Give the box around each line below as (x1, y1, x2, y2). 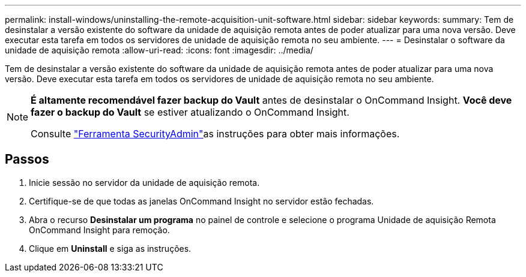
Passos (5, 152, 49, 167)
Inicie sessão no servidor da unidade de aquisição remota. (29, 177, 260, 188)
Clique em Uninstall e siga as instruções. (29, 243, 192, 254)
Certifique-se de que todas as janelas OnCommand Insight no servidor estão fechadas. (29, 195, 374, 206)
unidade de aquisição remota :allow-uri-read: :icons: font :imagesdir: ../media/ (5, 45, 313, 55)
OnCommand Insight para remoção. (29, 224, 170, 235)
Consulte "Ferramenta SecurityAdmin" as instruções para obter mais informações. (31, 128, 400, 140)
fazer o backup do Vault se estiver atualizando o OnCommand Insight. (31, 106, 349, 118)
